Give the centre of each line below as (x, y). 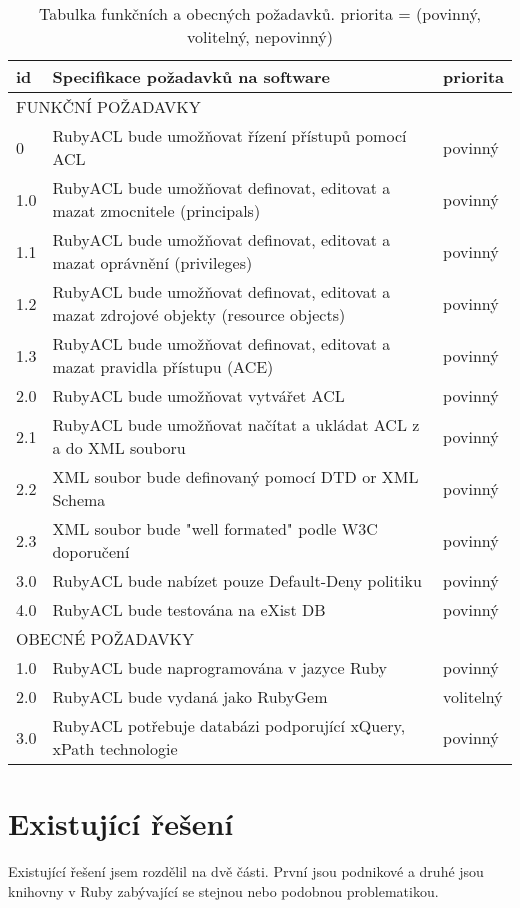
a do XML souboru (119, 447)
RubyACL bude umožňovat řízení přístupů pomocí (229, 135)
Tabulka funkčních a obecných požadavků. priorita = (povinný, (260, 13)
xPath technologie (115, 748)
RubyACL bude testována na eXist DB (189, 609)
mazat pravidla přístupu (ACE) (163, 366)
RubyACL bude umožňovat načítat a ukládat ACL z (236, 424)
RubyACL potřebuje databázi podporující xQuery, (229, 725)
